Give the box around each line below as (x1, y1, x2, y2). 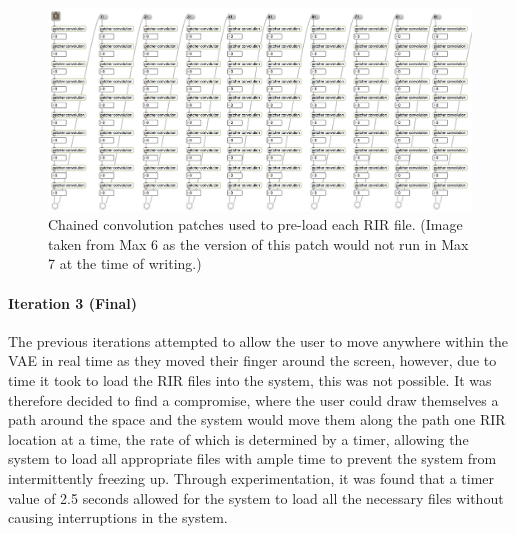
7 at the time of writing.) (48, 253, 202, 274)
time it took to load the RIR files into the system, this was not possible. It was (8, 370, 492, 391)
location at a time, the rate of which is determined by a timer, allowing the (8, 428, 469, 449)
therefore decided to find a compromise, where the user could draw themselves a (8, 389, 499, 410)
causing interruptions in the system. (8, 507, 228, 528)
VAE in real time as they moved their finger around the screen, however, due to (8, 350, 497, 371)
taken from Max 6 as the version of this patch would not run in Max (48, 233, 469, 254)
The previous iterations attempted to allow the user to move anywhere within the (8, 330, 509, 351)
